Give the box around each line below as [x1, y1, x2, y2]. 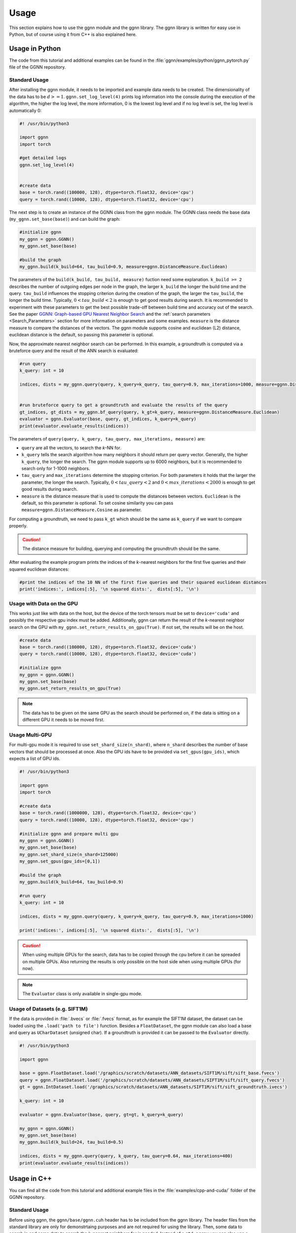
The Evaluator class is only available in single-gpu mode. [22, 990, 143, 996]
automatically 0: [9, 108, 42, 113]
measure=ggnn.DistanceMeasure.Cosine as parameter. [21, 507, 142, 513]
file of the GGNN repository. [9, 64, 66, 70]
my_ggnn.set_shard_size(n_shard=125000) [19, 851, 118, 857]
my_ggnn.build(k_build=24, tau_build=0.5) [19, 1139, 124, 1145]
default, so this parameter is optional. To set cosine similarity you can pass [21, 500, 174, 506]
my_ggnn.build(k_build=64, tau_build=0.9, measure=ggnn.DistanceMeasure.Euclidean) [19, 264, 228, 270]
